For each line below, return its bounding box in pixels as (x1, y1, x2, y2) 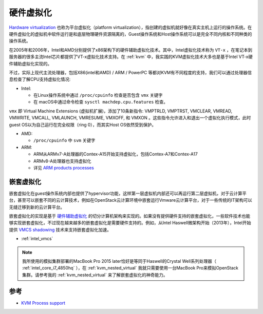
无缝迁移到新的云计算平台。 (9, 204, 65, 210)
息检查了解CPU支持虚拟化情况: (9, 76, 71, 83)
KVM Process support (21, 300, 66, 306)
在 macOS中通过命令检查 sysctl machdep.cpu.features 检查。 (33, 99, 168, 105)
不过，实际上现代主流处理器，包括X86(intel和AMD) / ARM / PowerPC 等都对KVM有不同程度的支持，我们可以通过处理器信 (9, 69, 252, 75)
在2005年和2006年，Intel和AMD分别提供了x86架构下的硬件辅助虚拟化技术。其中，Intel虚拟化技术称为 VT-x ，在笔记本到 (9, 47, 253, 53)
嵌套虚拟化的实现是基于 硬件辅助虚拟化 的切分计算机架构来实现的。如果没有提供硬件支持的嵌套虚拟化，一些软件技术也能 (9, 213, 250, 219)
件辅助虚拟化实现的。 (9, 61, 52, 66)
